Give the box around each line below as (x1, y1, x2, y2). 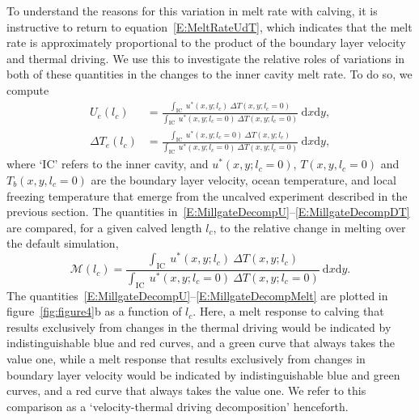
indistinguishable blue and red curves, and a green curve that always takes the (6, 334, 396, 351)
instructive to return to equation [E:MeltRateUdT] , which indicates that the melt (6, 18, 413, 35)
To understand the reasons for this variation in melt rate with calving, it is (6, 2, 378, 19)
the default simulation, (6, 235, 119, 252)
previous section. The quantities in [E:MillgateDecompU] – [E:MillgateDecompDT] (6, 203, 410, 220)
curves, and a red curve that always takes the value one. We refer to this (6, 382, 366, 399)
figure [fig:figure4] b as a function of (6, 303, 182, 320)
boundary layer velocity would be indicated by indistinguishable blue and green (6, 366, 400, 383)
